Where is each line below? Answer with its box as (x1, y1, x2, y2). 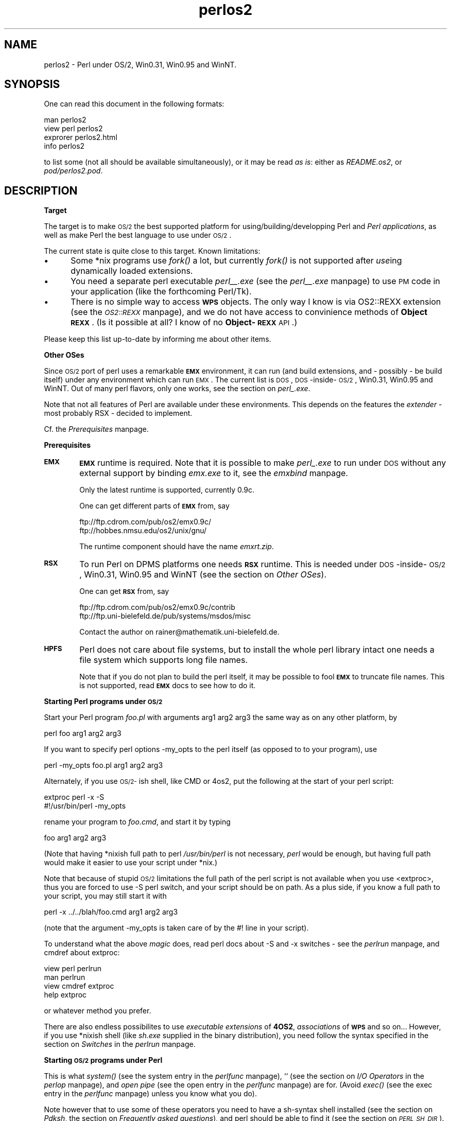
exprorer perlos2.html (44, 133, 117, 142)
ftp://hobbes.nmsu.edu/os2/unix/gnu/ (79, 526, 207, 535)
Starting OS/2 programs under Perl (44, 1056, 163, 1065)
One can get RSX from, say (79, 587, 169, 596)
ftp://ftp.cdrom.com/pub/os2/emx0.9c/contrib (79, 603, 235, 612)
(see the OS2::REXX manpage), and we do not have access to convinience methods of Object (71, 307, 428, 318)
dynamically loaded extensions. (71, 266, 193, 276)
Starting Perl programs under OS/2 (44, 697, 163, 706)
